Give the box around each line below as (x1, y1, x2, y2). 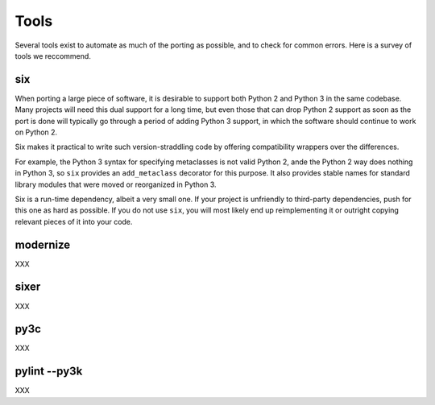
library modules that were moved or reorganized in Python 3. (14, 180, 217, 189)
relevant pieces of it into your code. (14, 217, 133, 226)
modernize (14, 238, 71, 251)
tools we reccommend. (14, 51, 92, 60)
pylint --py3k (14, 365, 83, 378)
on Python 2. (14, 127, 58, 137)
